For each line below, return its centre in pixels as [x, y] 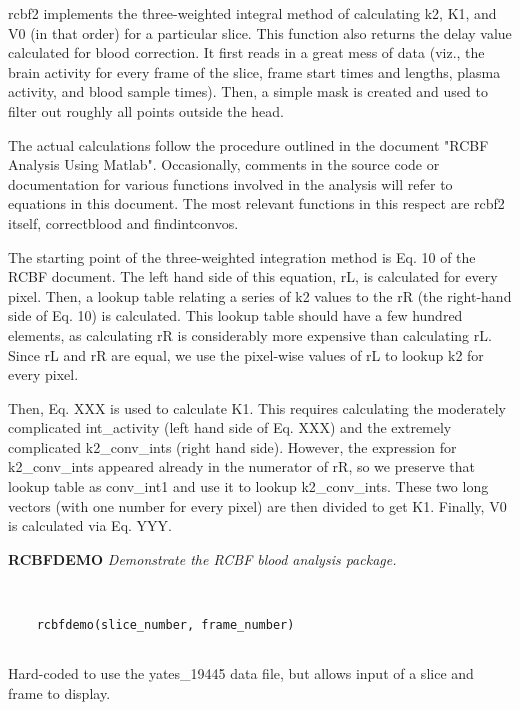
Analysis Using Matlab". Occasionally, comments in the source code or [224, 164]
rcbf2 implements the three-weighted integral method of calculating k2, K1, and [252, 13]
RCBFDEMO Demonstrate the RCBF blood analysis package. [202, 558]
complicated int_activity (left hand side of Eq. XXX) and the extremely [230, 427]
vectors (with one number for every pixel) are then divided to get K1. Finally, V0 [257, 505]
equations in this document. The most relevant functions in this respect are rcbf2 [256, 203]
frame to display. [59, 692]
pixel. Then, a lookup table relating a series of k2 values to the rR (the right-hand [260, 295]
